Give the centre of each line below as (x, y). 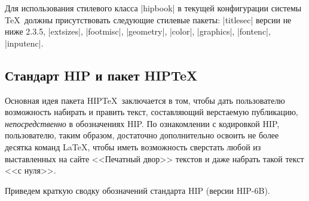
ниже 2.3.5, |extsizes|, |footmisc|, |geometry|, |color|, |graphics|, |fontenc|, (138, 31)
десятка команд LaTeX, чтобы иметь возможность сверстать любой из (133, 146)
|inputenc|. (24, 43)
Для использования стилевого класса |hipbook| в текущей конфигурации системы (153, 8)
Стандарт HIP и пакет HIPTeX (101, 75)
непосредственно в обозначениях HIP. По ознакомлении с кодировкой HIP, (142, 123)
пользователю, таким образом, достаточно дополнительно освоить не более (142, 135)
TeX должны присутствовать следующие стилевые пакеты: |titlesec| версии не (148, 19)
